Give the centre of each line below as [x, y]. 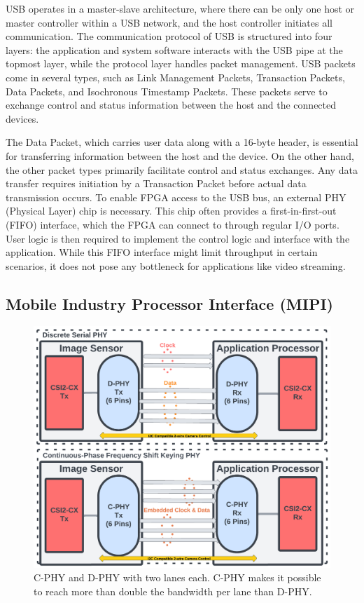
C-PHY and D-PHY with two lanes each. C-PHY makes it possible [177, 577]
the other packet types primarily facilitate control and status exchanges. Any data [182, 169]
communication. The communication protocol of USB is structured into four [169, 36]
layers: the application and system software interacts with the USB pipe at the [174, 49]
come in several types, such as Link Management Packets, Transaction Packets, [175, 77]
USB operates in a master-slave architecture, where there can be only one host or [180, 8]
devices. [22, 118]
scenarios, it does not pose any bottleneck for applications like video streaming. [176, 265]
